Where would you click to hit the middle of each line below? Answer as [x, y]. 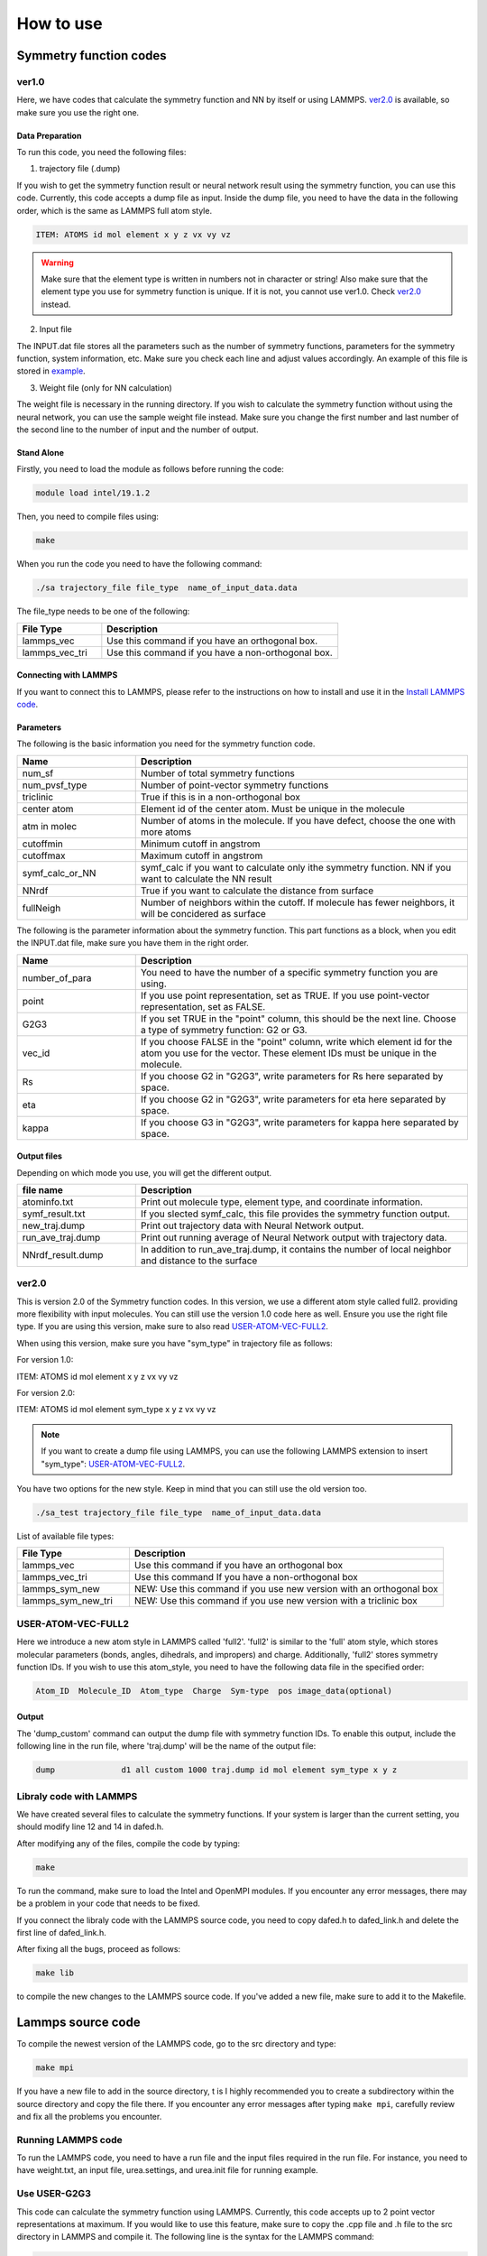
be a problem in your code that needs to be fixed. [108, 1903]
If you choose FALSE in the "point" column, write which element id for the [296, 1041]
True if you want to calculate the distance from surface [257, 891]
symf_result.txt [54, 1214]
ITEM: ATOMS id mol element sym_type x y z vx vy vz [116, 1410]
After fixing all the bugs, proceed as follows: [98, 1949]
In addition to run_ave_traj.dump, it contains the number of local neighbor [296, 1249]
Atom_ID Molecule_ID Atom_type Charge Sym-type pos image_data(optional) [214, 1691]
